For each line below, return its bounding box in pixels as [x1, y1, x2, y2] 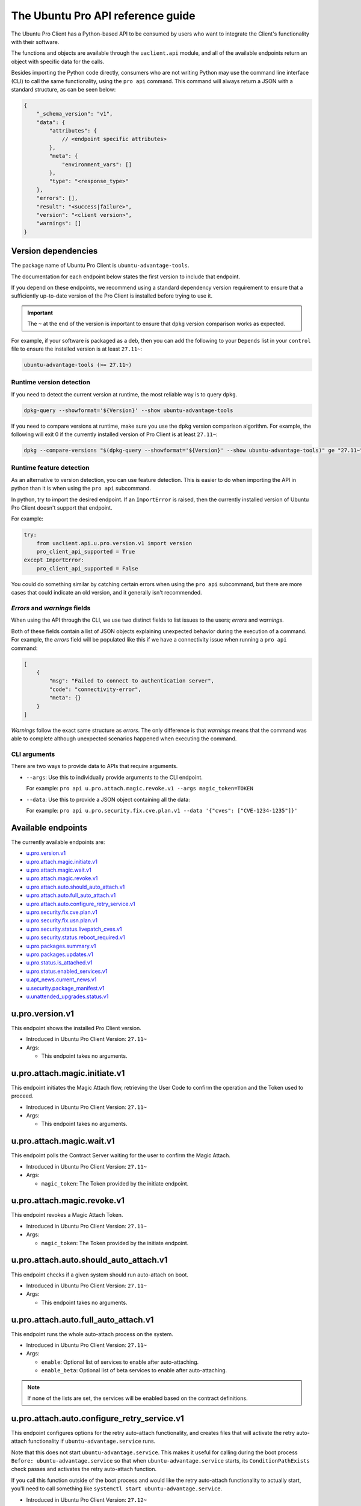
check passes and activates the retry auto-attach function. [11, 1466, 156, 1473]
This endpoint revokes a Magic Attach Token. [11, 1211, 123, 1219]
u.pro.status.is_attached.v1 [26, 959, 93, 966]
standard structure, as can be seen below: [11, 86, 116, 93]
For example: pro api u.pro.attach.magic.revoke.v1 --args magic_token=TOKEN [26, 785, 254, 792]
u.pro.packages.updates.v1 [26, 951, 93, 958]
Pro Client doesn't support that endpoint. [11, 504, 113, 511]
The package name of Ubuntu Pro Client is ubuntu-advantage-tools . [11, 262, 190, 269]
